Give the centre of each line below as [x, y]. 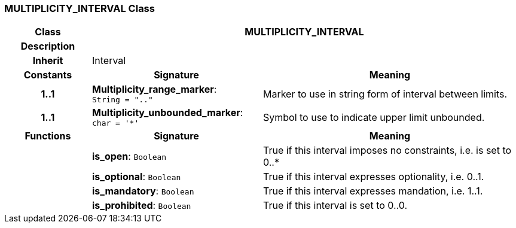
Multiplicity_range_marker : [154, 89]
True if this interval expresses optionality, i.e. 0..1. [373, 177]
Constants [48, 75]
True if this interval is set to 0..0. [335, 206]
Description [48, 46]
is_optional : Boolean [136, 177]
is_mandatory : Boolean [143, 191]
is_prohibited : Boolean [141, 206]
